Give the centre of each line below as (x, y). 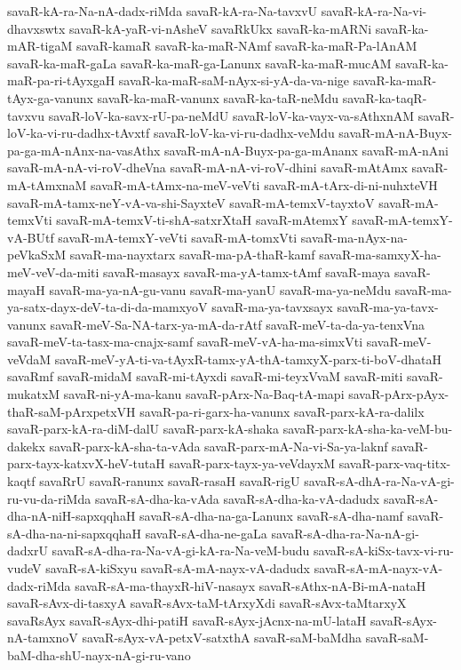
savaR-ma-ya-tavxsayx (272, 307)
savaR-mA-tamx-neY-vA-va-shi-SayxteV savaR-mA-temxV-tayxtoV (191, 202)
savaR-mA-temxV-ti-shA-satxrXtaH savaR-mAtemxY (202, 220)
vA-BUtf (31, 237)
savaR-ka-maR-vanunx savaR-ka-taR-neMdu (218, 97)
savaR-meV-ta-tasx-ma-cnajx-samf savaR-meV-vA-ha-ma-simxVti (185, 342)
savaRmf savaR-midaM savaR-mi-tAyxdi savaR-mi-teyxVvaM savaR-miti (205, 376)
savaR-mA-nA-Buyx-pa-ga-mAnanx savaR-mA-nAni (306, 150)
